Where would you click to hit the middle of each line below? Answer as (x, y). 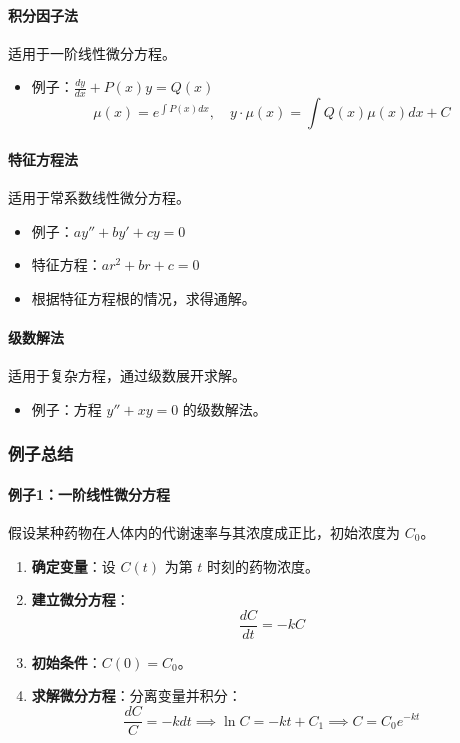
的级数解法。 (224, 408)
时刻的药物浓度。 (263, 565)
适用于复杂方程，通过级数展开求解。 (127, 375)
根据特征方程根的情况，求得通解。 (143, 297)
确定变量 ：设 (73, 565)
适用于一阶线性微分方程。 (92, 52)
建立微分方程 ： (80, 599)
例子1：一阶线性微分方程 (89, 493)
